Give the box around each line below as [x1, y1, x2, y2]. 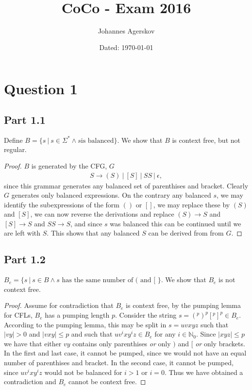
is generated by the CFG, [31, 160, 107, 170]
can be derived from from [148, 228, 224, 238]
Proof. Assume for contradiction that [4, 300, 114, 310]
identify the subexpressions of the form [4, 199, 120, 209]
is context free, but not [172, 135, 240, 145]
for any [154, 329, 176, 339]
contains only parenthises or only [72, 338, 171, 348]
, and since [70, 218, 102, 228]
